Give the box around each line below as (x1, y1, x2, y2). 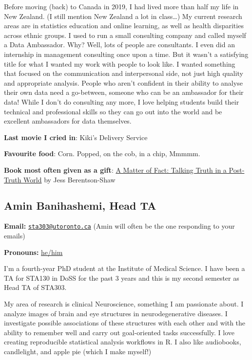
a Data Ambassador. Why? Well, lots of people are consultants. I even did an (4, 39, 235, 50)
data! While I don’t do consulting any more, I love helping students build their (4, 96, 239, 107)
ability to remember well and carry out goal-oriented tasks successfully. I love (4, 327, 235, 337)
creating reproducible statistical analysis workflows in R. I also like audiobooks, (4, 337, 241, 347)
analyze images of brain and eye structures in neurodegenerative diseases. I (4, 308, 228, 318)
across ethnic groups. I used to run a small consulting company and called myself (4, 30, 246, 40)
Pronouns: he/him (4, 247, 63, 257)
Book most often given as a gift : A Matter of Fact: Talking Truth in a (4, 164, 227, 175)
